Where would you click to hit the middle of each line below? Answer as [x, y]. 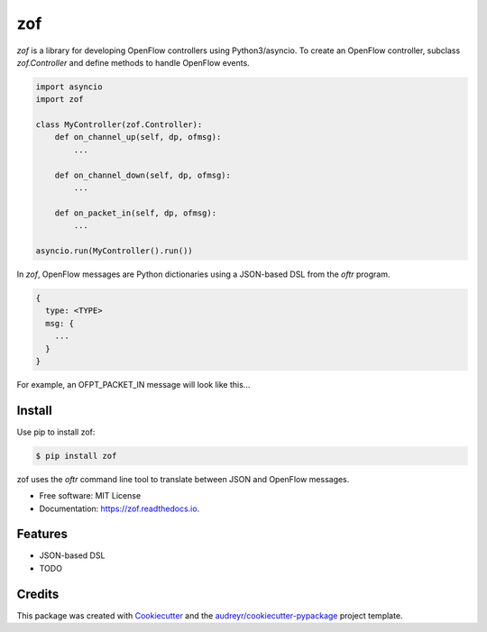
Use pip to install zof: [56, 432]
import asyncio [69, 87]
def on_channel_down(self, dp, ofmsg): [143, 175]
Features [42, 534]
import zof [60, 100]
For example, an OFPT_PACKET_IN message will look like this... [133, 384]
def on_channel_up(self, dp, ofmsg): [138, 137]
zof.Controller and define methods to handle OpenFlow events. [133, 62]
